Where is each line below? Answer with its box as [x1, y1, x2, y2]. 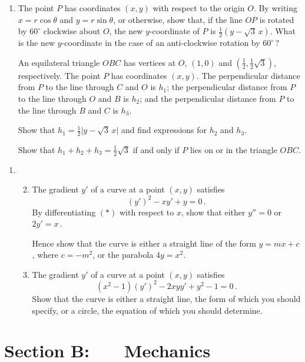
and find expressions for [121, 124, 207, 136]
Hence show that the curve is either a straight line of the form [32, 237, 256, 249]
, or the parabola [92, 248, 154, 261]
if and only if [132, 143, 180, 155]
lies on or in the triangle [190, 143, 277, 155]
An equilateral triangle [18, 56, 100, 68]
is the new [18, 36, 55, 49]
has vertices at [124, 56, 176, 68]
